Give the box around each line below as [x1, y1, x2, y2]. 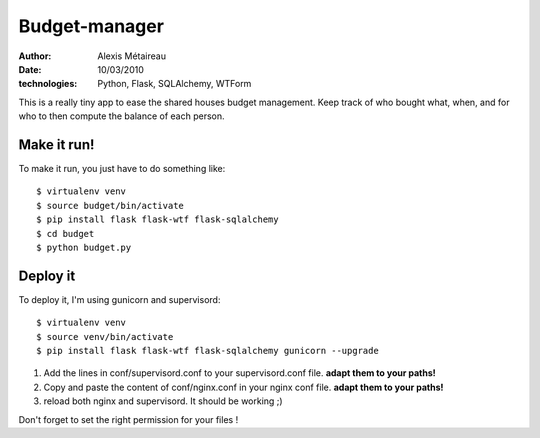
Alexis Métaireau [97, 50, 167, 62]
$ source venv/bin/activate [36, 331, 174, 342]
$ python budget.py [36, 241, 132, 253]
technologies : [18, 78, 78, 90]
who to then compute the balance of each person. [18, 110, 225, 122]
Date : [18, 63, 42, 75]
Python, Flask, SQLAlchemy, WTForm [97, 78, 252, 90]
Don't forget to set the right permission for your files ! [18, 413, 239, 425]
